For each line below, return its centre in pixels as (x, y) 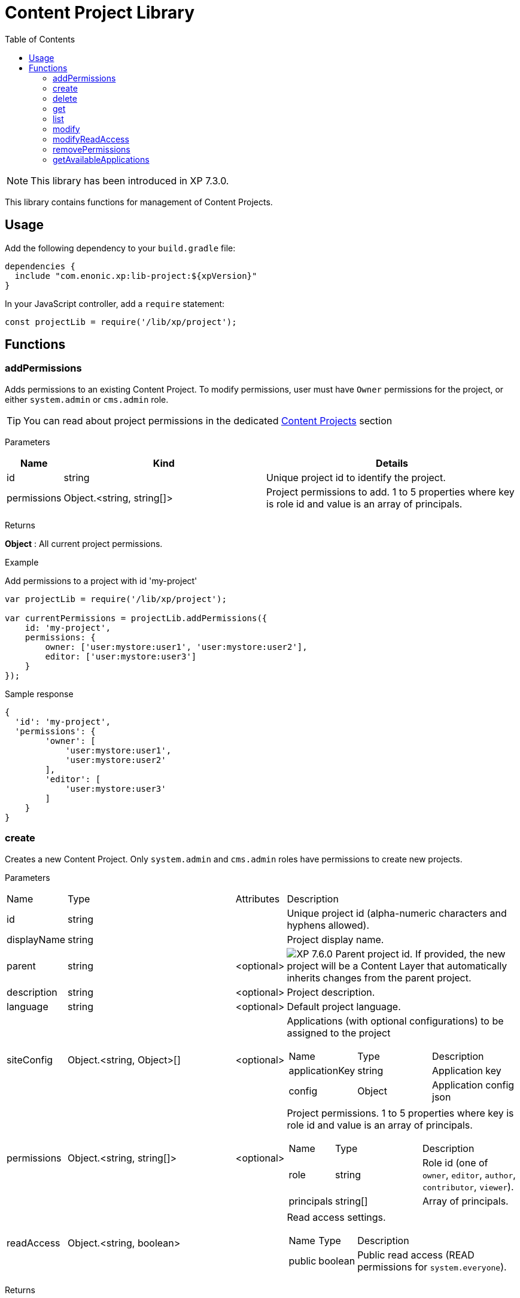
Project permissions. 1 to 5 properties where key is (400, 1113)
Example (22, 562)
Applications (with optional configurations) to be (395, 1021)
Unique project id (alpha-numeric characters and (397, 913)
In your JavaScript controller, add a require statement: (115, 303)
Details (392, 463)
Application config (473, 1085)
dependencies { (40, 266)
